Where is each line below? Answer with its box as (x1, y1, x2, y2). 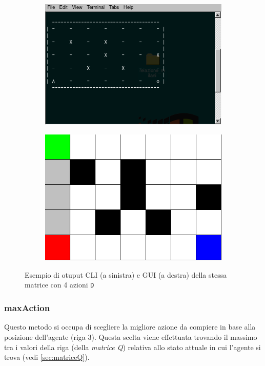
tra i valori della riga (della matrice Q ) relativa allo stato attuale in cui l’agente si (4, 341, 261, 352)
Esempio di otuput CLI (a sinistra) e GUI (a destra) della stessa (25, 269, 227, 280)
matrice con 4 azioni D (25, 279, 94, 290)
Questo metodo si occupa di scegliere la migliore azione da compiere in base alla (4, 321, 256, 332)
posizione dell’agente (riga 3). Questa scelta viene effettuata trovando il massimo (4, 331, 257, 342)
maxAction (4, 301, 50, 314)
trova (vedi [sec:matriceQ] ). (4, 352, 90, 362)
